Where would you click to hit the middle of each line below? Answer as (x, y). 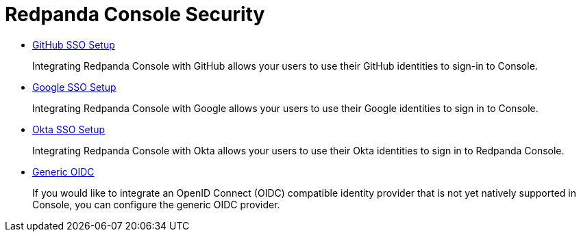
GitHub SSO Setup (74, 44)
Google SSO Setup (74, 87)
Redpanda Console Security (135, 14)
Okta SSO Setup (69, 129)
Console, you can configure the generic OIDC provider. (156, 204)
